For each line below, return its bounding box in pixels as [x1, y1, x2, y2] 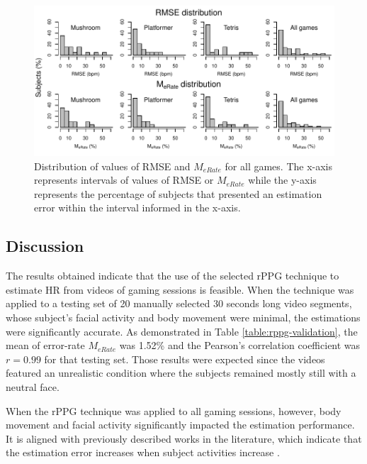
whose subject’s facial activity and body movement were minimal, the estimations [6, 309, 361, 324]
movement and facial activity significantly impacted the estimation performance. [6, 417, 355, 432]
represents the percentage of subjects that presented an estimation [34, 186, 322, 201]
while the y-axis [248, 172, 317, 187]
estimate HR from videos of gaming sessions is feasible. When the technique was [6, 282, 354, 297]
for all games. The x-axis [225, 158, 333, 173]
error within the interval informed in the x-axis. [34, 200, 241, 215]
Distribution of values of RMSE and [34, 158, 191, 173]
